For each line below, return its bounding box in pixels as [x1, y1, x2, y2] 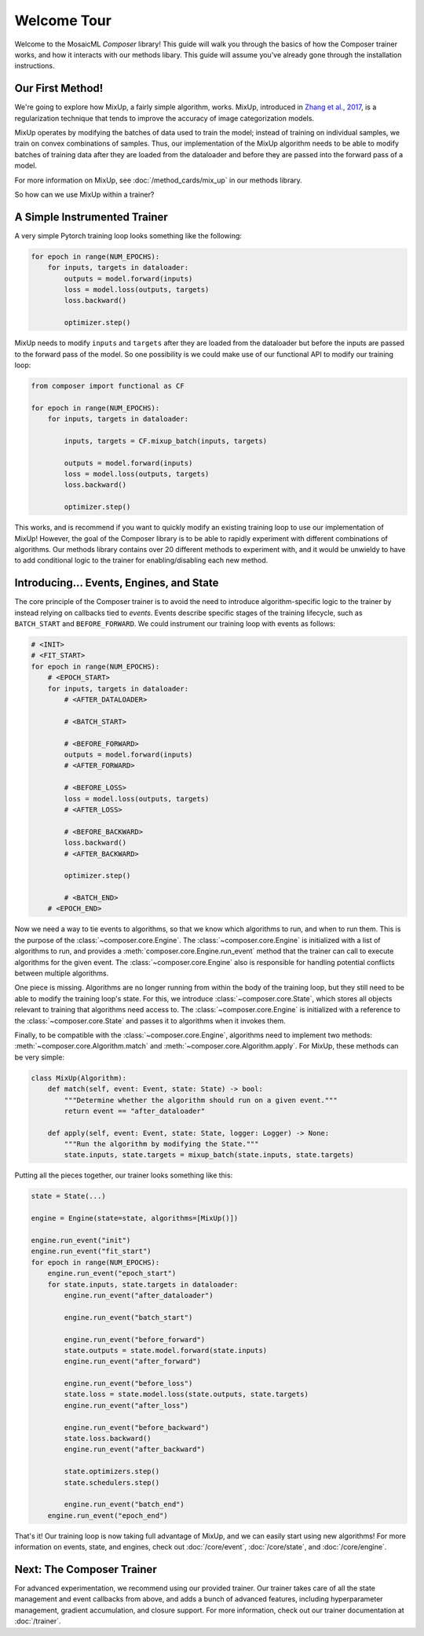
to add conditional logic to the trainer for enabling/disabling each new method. [14, 555, 269, 566]
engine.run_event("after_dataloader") [64, 1291, 214, 1299]
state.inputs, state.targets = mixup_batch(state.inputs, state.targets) [64, 1151, 355, 1159]
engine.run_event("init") [31, 1236, 131, 1244]
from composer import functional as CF [31, 381, 185, 390]
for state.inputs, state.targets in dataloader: [47, 1280, 239, 1289]
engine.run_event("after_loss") [64, 1401, 188, 1409]
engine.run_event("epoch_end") [47, 1511, 168, 1520]
